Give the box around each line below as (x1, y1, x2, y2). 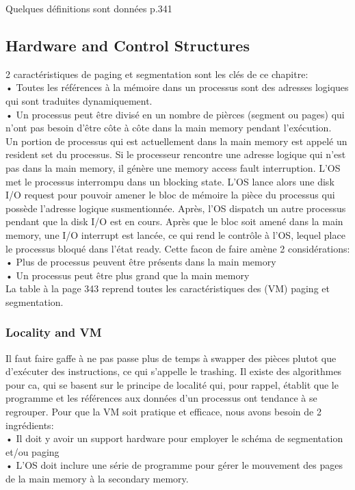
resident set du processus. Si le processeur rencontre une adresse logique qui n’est (5, 147, 346, 162)
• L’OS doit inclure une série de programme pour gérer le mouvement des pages (5, 458, 343, 472)
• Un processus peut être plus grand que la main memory (5, 268, 250, 282)
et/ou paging (5, 444, 60, 459)
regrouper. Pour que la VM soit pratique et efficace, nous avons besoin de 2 (5, 404, 321, 419)
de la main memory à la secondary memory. (5, 472, 189, 486)
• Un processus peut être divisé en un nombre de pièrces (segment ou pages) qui (5, 107, 345, 121)
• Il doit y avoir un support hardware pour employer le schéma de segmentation (5, 431, 343, 446)
